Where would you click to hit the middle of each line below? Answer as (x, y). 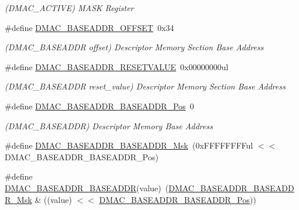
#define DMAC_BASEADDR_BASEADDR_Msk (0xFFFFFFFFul (129, 145)
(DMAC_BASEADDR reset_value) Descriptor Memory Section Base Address (145, 86)
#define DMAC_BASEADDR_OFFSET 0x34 (89, 27)
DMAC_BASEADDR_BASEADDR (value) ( (87, 187)
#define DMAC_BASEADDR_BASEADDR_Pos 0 (99, 106)
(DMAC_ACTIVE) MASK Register (69, 8)
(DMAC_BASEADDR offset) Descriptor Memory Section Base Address (134, 47)
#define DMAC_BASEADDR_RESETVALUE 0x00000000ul (117, 66)
